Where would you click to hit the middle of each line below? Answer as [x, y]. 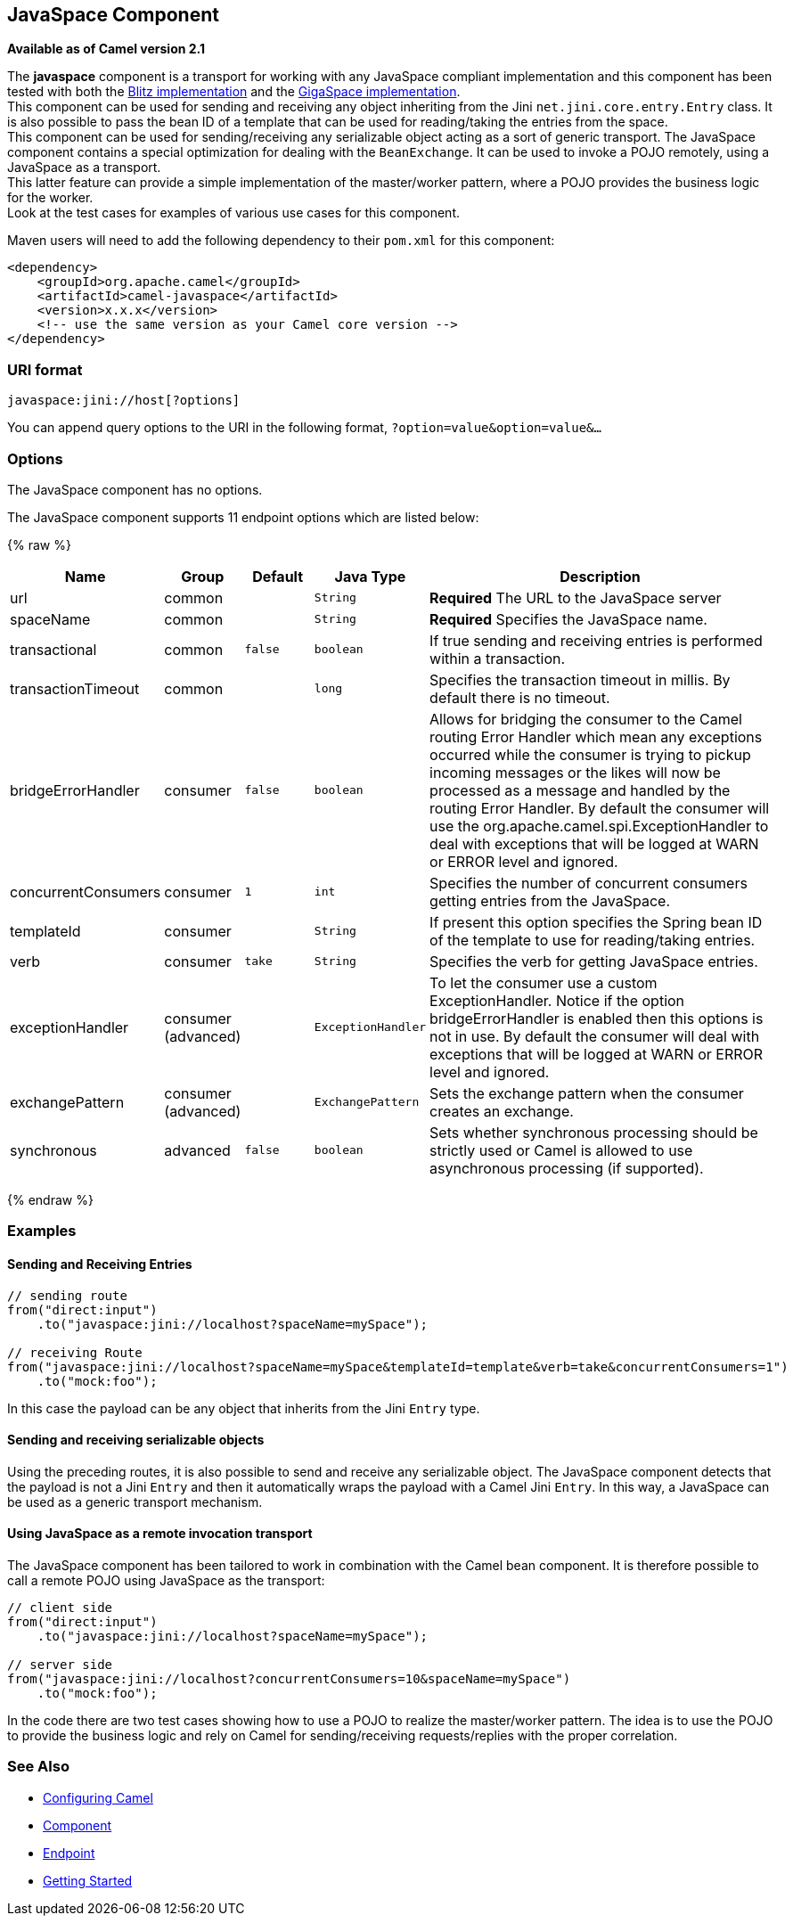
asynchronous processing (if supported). [567, 1168]
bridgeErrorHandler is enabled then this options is [597, 1018]
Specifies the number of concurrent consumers [589, 883]
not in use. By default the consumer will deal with [595, 1036]
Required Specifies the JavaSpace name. [568, 619]
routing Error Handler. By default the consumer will [600, 808]
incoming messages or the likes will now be [575, 772]
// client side [60, 1607]
